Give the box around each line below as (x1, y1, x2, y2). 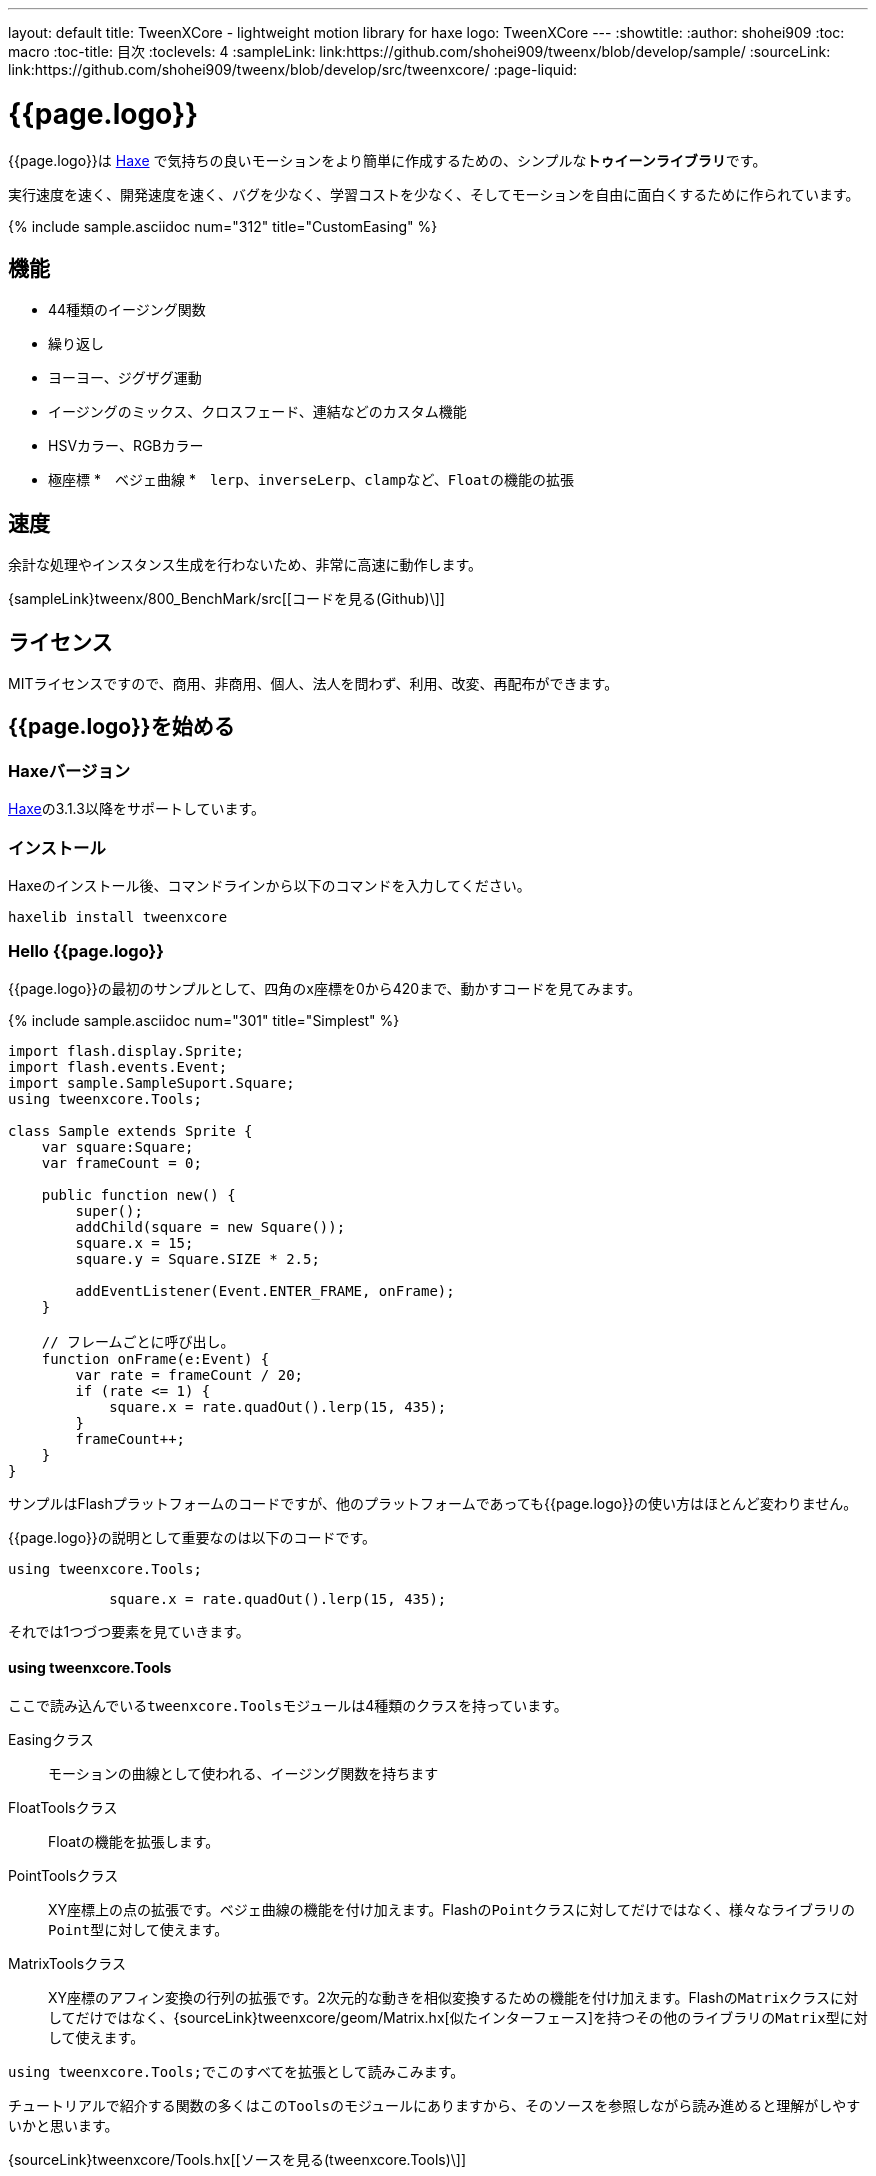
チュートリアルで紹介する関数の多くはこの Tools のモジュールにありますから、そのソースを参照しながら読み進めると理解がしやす (8, 2096, 861, 2114)
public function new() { (41, 1186, 236, 1203)
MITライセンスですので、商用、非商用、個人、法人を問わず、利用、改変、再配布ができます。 (8, 675, 619, 693)
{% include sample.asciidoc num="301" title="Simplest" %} (8, 1011, 400, 1029)
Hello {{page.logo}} (8, 941, 164, 962)
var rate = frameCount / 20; (75, 1366, 304, 1383)
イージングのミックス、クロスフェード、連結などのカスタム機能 (48, 403, 467, 421)
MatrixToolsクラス (8, 1954, 126, 1972)
